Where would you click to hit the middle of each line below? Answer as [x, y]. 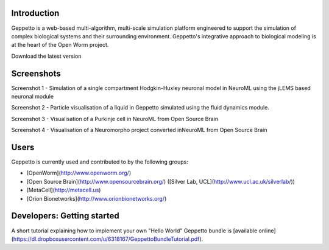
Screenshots [36, 73]
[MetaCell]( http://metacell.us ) [64, 190]
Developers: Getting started [65, 216]
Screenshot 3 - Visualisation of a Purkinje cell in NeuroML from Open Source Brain [115, 119]
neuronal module [33, 96]
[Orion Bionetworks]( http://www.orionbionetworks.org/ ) [97, 198]
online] [267, 231]
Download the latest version [46, 56]
